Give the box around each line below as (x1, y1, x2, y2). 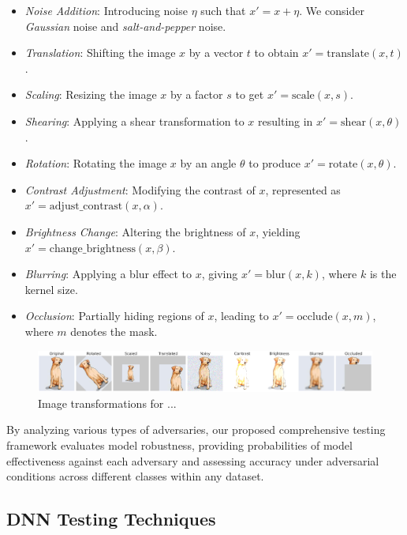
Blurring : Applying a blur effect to (24, 266, 192, 282)
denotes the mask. (70, 322, 158, 339)
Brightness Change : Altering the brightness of (24, 223, 246, 239)
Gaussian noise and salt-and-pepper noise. (24, 17, 226, 34)
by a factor (170, 86, 223, 103)
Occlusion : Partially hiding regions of (24, 307, 204, 324)
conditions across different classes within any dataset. (6, 468, 264, 484)
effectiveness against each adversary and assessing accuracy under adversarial (6, 452, 379, 469)
